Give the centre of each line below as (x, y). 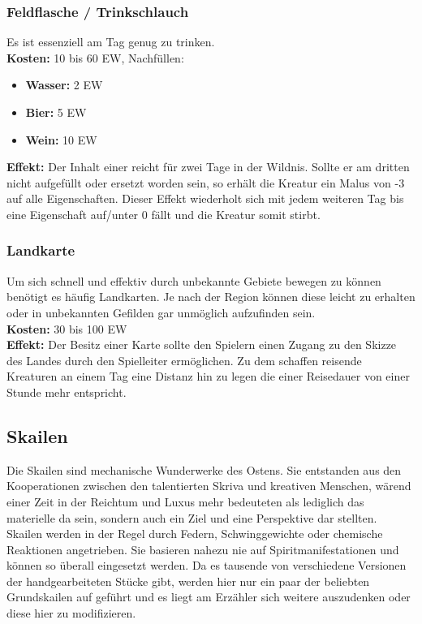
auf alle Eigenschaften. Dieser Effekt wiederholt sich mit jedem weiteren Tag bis (205, 198)
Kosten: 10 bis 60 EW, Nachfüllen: (95, 57)
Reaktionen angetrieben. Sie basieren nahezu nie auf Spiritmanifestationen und (203, 549)
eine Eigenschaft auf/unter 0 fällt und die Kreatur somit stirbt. (164, 214)
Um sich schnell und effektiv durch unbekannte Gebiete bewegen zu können (194, 280)
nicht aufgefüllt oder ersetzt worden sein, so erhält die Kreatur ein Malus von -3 (206, 182)
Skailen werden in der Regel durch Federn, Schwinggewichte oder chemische (195, 534)
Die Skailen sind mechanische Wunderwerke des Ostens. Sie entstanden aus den (204, 469)
